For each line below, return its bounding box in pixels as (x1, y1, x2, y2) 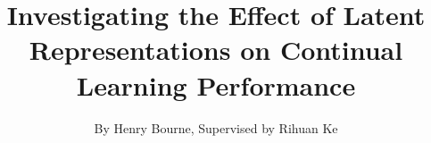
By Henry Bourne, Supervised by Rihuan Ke (94, 118, 338, 137)
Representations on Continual (29, 31, 403, 68)
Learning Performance (76, 66, 356, 103)
